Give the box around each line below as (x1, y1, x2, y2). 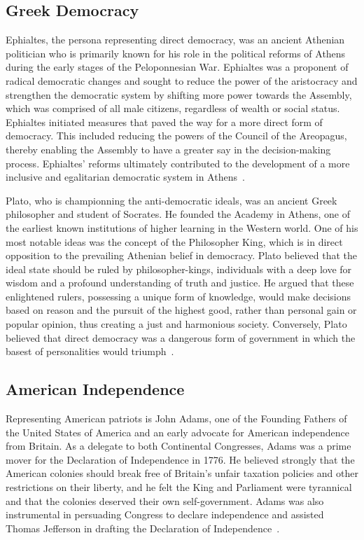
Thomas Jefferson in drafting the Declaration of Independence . (6, 520, 280, 535)
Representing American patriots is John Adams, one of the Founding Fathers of (6, 411, 347, 426)
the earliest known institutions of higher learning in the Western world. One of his (6, 220, 358, 235)
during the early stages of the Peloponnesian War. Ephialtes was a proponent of (6, 60, 349, 74)
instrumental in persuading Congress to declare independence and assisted (6, 507, 324, 522)
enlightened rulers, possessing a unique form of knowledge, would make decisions (6, 289, 351, 303)
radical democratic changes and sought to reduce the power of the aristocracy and (6, 73, 358, 88)
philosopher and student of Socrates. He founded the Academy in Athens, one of (6, 207, 350, 221)
